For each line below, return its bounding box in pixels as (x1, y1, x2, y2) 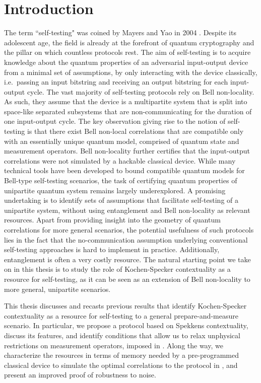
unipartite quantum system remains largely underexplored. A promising (4, 185, 226, 195)
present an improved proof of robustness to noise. (4, 369, 156, 380)
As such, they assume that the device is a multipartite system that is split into (4, 96, 247, 107)
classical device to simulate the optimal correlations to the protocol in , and (4, 359, 238, 370)
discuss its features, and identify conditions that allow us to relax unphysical (4, 330, 240, 340)
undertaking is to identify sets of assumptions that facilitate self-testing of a (4, 195, 238, 205)
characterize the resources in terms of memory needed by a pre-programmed (4, 350, 239, 360)
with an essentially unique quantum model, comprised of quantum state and (4, 135, 239, 146)
